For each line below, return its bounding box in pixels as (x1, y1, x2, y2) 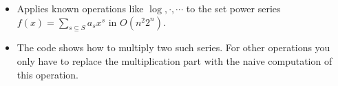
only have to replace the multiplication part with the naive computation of (17, 53, 332, 68)
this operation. (17, 67, 78, 81)
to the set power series (186, 1, 281, 15)
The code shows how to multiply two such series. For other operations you (17, 40, 330, 55)
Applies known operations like (17, 1, 144, 15)
